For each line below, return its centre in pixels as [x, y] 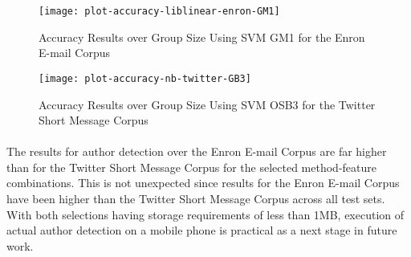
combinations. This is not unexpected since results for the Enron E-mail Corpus [203, 183]
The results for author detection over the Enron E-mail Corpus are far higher [197, 151]
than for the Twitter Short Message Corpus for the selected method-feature [191, 167]
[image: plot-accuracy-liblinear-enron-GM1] [159, 11]
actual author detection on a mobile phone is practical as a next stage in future [202, 230]
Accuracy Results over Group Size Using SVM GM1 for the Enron [202, 37]
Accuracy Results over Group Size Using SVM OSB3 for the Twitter [207, 104]
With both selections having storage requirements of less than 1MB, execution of [205, 214]
